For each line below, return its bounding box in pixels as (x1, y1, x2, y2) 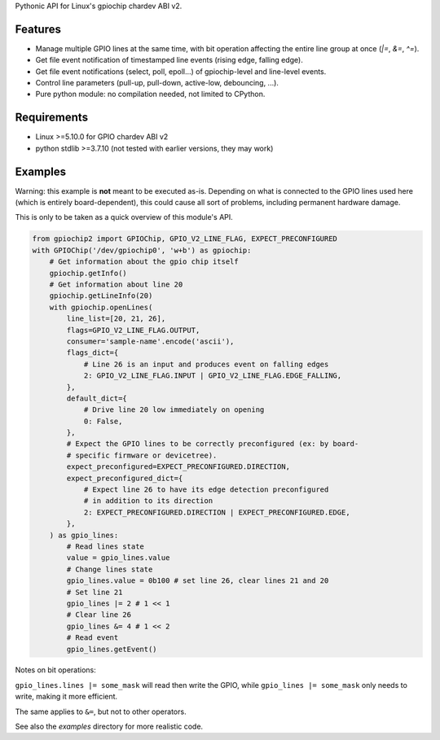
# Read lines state (66, 541, 144, 551)
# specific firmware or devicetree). (66, 450, 218, 460)
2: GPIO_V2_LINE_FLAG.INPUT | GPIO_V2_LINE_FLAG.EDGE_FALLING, (83, 371, 342, 380)
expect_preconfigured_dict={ (66, 473, 183, 483)
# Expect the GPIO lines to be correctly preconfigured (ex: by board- (66, 440, 359, 449)
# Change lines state (66, 564, 153, 574)
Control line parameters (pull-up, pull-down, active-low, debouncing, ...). (35, 78, 279, 88)
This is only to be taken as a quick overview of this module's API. (15, 212, 234, 222)
